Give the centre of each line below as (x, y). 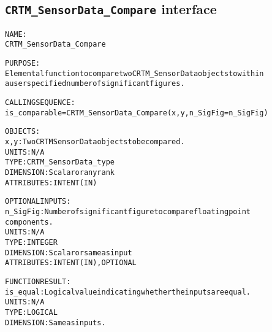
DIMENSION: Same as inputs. (55, 322)
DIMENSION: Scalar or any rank (60, 172)
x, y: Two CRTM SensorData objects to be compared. (95, 142)
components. (29, 222)
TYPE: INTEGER (31, 242)
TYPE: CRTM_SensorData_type (60, 162)
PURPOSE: (23, 64)
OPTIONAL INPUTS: (38, 202)
